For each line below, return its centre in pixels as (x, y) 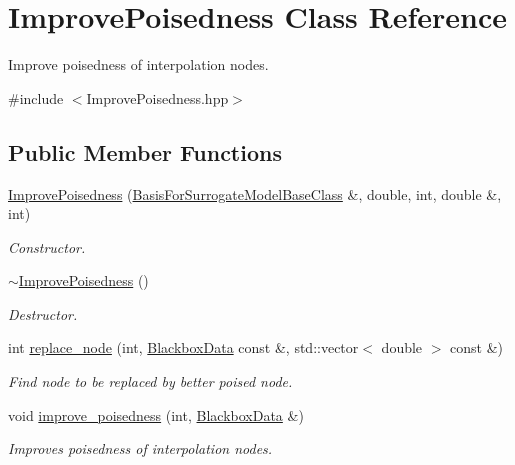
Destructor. (43, 313)
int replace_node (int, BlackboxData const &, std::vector (183, 347)
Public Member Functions (145, 151)
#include (36, 97)
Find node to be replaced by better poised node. (150, 381)
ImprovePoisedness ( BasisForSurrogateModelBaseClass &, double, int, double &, (255, 193)
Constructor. (47, 246)
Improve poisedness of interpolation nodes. (138, 64)
